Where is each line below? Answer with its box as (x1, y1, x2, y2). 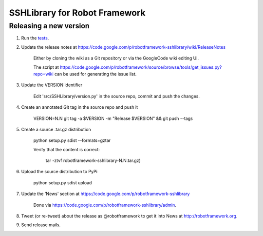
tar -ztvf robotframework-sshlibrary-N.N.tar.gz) (45, 157, 141, 163)
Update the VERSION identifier (21, 82, 83, 88)
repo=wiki (33, 71, 54, 77)
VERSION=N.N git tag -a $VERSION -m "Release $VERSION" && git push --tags (33, 115, 193, 121)
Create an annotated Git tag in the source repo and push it (21, 104, 138, 110)
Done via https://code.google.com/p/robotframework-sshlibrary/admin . (33, 202, 176, 208)
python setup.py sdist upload (33, 179, 92, 185)
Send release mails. (21, 222, 61, 228)
